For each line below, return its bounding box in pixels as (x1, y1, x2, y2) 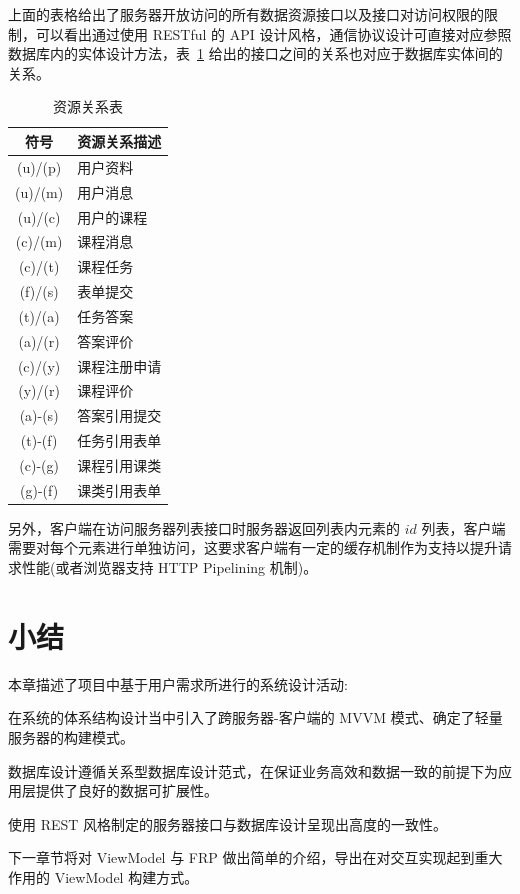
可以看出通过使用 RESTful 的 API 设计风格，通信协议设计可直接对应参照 (35, 23, 512, 44)
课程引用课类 (77, 454, 162, 475)
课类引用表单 (77, 479, 162, 500)
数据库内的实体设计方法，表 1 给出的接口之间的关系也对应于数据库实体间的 (8, 43, 503, 64)
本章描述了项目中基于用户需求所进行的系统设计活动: (8, 673, 348, 694)
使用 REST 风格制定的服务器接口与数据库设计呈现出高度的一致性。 (8, 813, 448, 834)
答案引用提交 (77, 405, 162, 426)
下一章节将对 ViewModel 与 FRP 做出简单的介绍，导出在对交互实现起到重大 (8, 847, 503, 868)
